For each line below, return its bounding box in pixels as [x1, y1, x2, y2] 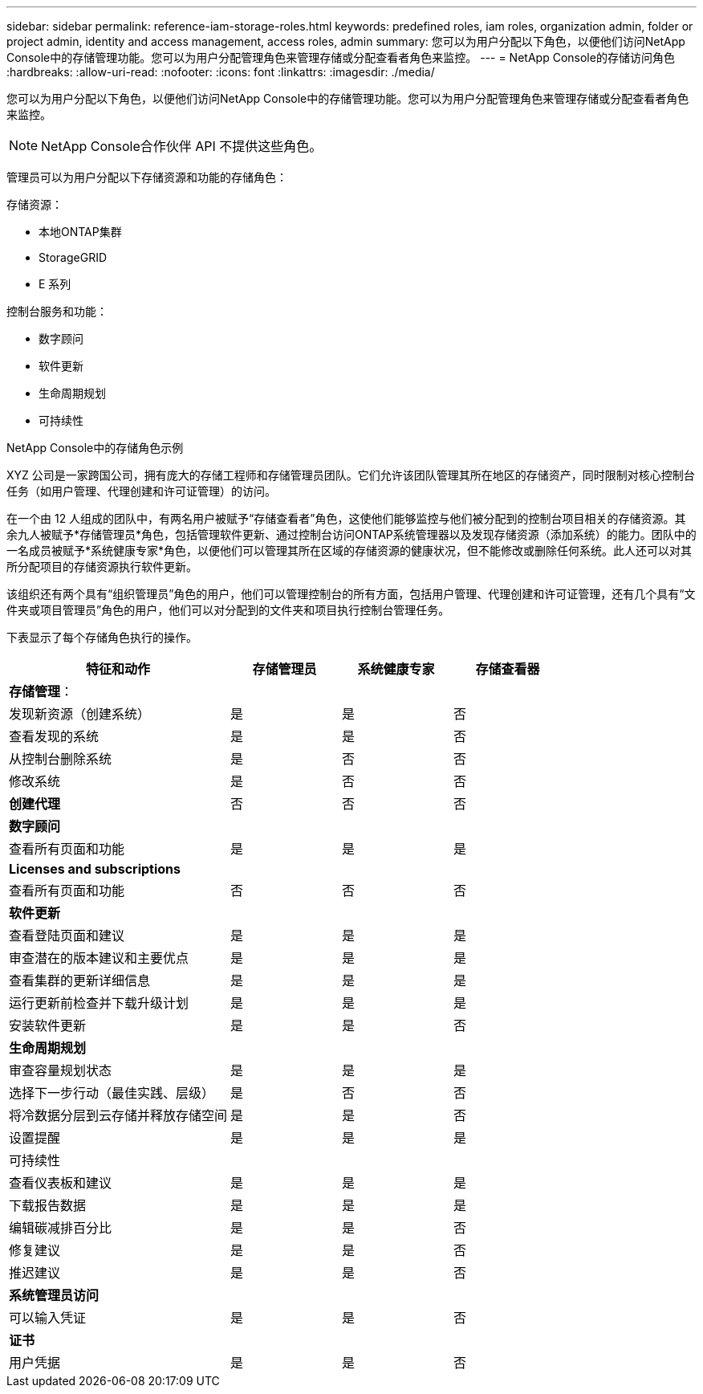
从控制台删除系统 [9, 751, 112, 767]
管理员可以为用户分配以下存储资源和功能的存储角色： [6, 170, 287, 184]
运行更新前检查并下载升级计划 [9, 995, 189, 1011]
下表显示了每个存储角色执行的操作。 [6, 630, 197, 644]
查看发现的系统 [9, 728, 100, 744]
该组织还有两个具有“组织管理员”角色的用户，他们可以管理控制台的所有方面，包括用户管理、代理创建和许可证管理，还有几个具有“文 [6, 587, 696, 601]
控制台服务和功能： [6, 304, 108, 318]
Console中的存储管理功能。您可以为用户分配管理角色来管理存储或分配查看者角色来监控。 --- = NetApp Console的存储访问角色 [6, 51, 675, 64]
